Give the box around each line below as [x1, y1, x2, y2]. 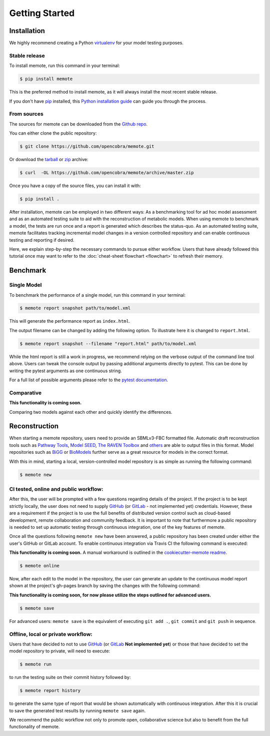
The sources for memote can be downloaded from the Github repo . [9, 121, 147, 127]
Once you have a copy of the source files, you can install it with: [9, 183, 141, 189]
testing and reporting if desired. [9, 237, 74, 243]
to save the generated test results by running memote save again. [9, 707, 146, 713]
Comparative [9, 389, 42, 396]
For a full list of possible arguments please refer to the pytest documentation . [9, 377, 168, 383]
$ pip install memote [19, 76, 73, 82]
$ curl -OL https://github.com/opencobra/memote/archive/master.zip [19, 170, 194, 176]
